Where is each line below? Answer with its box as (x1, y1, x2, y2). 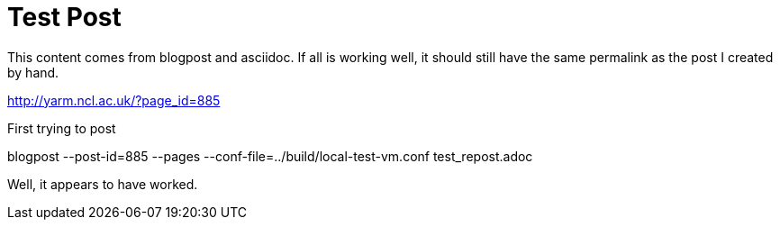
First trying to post (7, 120, 116, 136)
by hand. (7, 64, 59, 80)
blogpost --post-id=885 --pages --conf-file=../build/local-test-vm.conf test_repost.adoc (7, 148, 533, 164)
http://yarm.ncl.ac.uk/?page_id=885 (7, 92, 221, 108)
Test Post (7, 2, 122, 32)
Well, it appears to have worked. (7, 176, 198, 192)
